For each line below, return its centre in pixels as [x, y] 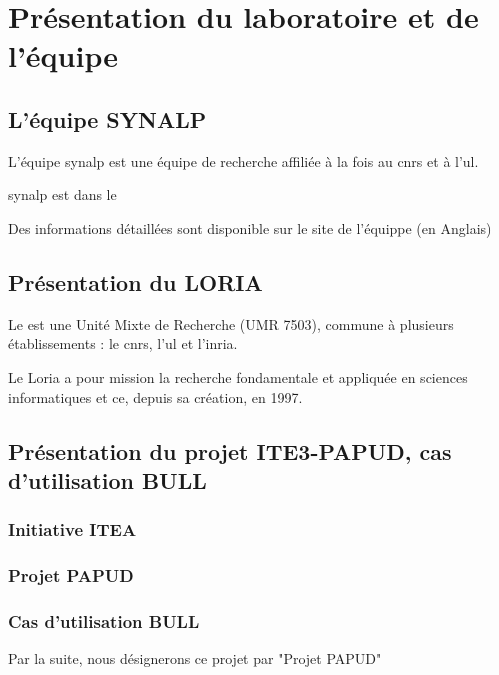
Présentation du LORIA [135, 281]
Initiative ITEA [72, 529]
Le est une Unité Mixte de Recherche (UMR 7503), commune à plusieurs [231, 323]
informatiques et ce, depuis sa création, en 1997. [155, 396]
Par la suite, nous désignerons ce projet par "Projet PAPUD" [195, 658]
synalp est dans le [62, 194]
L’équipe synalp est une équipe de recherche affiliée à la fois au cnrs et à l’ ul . [243, 160]
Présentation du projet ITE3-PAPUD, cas [230, 450]
